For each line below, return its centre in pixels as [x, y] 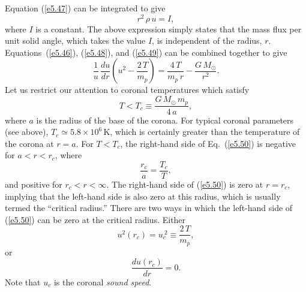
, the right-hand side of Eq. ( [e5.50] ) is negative [208, 143]
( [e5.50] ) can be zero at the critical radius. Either [95, 219]
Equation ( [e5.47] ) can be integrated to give [85, 8]
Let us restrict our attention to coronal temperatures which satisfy [127, 90]
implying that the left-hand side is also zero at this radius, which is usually [143, 196]
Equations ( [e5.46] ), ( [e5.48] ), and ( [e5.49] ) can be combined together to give [146, 52]
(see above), [27, 132]
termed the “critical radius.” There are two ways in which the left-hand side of [149, 208]
